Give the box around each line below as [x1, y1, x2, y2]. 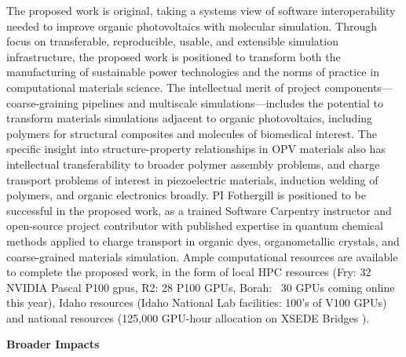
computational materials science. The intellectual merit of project [6, 78, 321, 95]
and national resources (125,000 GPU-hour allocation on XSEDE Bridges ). [6, 309, 370, 326]
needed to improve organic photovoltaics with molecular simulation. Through [6, 17, 378, 34]
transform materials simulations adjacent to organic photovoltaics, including [6, 110, 373, 126]
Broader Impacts [6, 336, 100, 352]
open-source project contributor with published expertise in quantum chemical [6, 217, 383, 234]
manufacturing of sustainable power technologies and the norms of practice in [6, 64, 379, 80]
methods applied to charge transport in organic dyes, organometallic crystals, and [6, 232, 400, 249]
